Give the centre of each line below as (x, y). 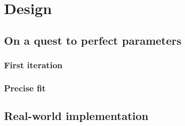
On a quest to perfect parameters (93, 40)
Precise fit (25, 88)
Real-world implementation (76, 116)
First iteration (33, 65)
